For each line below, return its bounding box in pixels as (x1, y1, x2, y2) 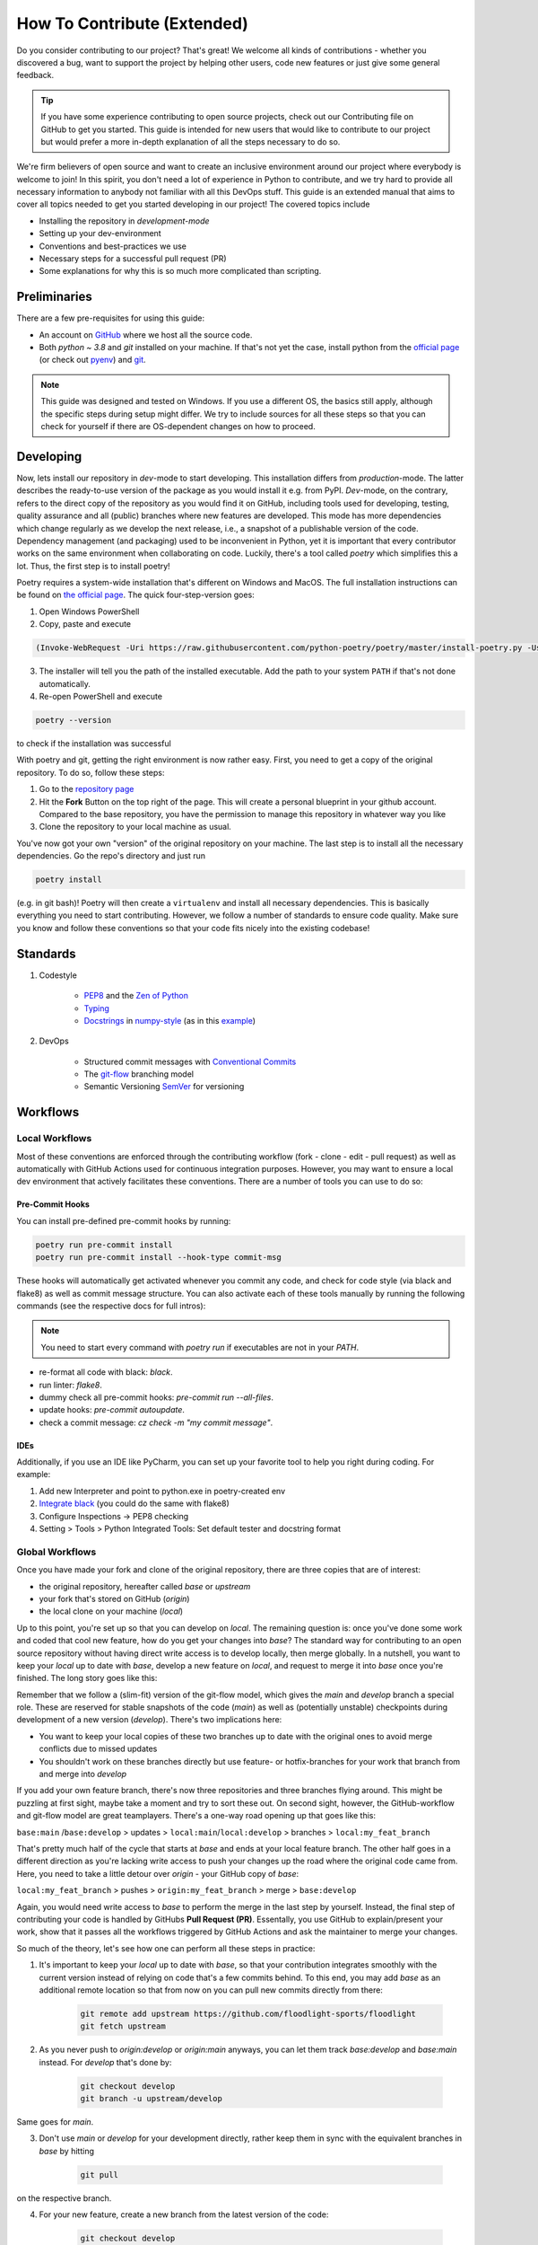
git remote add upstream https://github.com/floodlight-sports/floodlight (80, 2008, 417, 2019)
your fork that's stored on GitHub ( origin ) (39, 1593, 190, 1604)
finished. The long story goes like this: (16, 1673, 158, 1684)
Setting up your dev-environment (39, 228, 161, 239)
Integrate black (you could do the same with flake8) (39, 1498, 230, 1509)
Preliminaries (16, 289, 93, 304)
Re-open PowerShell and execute (39, 691, 163, 701)
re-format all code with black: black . (39, 1367, 174, 1378)
